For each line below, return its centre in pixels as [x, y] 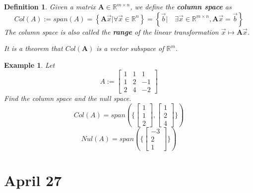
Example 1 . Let [30, 65]
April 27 [33, 180]
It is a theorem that [33, 48]
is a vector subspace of [130, 48]
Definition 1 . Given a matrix [50, 6]
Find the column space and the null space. [68, 98]
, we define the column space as [181, 6]
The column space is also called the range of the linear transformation [111, 31]
